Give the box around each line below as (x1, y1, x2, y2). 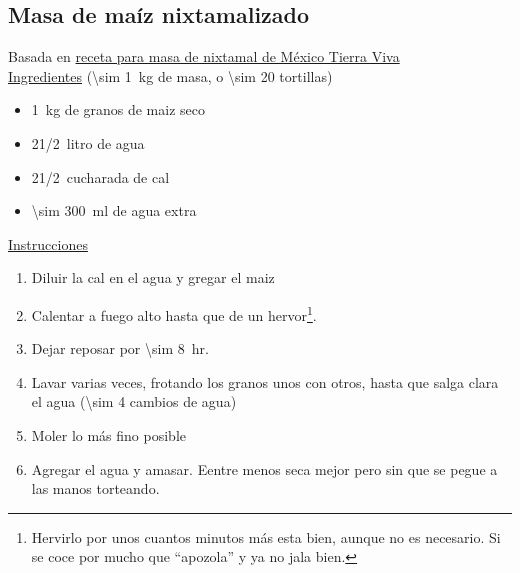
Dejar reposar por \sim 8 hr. (31, 338, 209, 359)
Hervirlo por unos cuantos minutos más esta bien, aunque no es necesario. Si (31, 526, 501, 547)
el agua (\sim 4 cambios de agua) (31, 391, 237, 412)
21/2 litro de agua (31, 132, 145, 153)
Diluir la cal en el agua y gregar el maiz (31, 267, 275, 288)
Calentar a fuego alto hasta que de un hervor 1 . (31, 301, 317, 325)
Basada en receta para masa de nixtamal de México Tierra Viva (8, 46, 400, 67)
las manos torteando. (31, 478, 160, 499)
